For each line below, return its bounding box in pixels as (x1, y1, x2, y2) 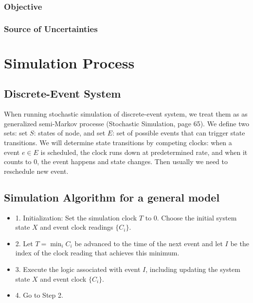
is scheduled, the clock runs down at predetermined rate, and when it (40, 147, 248, 157)
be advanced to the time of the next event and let (74, 238, 223, 248)
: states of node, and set (34, 128, 106, 138)
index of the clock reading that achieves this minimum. (15, 248, 180, 258)
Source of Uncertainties (4, 22, 98, 34)
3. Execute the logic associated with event (15, 264, 141, 274)
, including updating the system (145, 264, 240, 274)
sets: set (4, 128, 28, 138)
